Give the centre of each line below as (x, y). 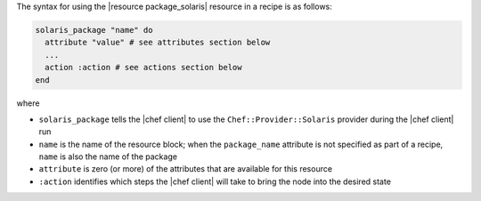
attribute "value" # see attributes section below (158, 43)
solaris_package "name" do (94, 30)
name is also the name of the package (108, 157)
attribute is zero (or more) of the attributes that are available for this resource (186, 169)
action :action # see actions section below (143, 68)
